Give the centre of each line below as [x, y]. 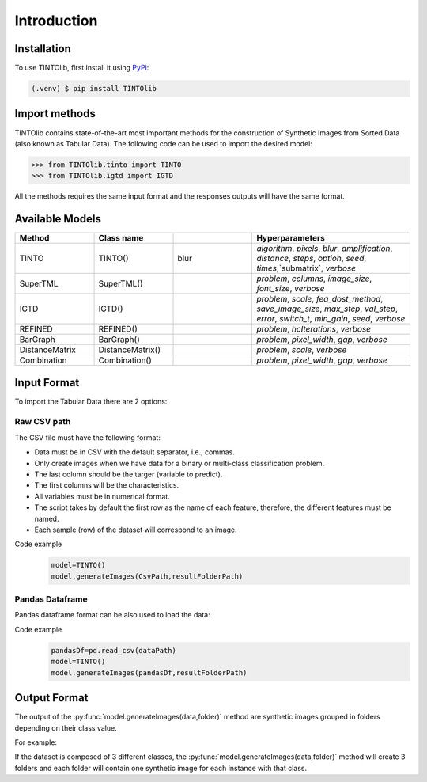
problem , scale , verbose [302, 350]
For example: [36, 742]
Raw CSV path [43, 422]
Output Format [51, 698]
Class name [121, 238]
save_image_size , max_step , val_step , [327, 309]
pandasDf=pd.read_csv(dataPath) [114, 650]
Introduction [56, 21]
